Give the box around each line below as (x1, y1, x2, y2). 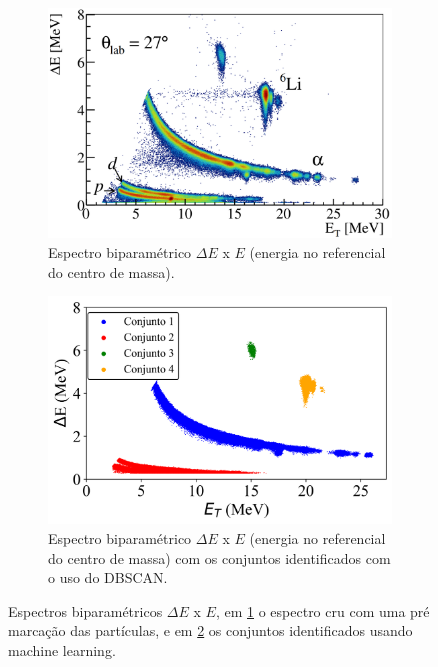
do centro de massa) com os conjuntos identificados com (48, 547, 391, 568)
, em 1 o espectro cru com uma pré (215, 600, 430, 621)
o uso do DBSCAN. (48, 567, 168, 588)
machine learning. (8, 639, 116, 660)
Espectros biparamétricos (8, 600, 163, 621)
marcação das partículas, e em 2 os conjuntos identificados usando (8, 620, 413, 641)
